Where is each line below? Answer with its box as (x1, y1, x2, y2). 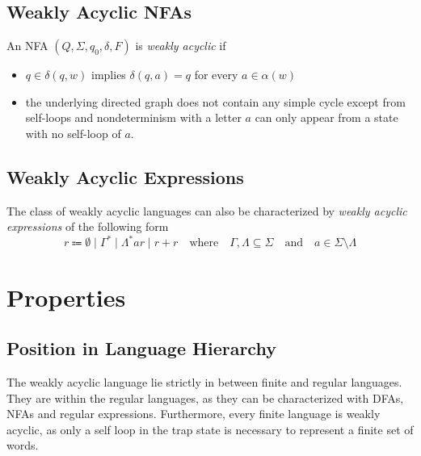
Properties (6, 280, 126, 313)
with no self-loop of (25, 124, 121, 141)
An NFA (6, 37, 48, 54)
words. (6, 437, 39, 454)
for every (194, 66, 238, 83)
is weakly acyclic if (135, 37, 226, 54)
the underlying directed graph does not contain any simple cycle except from (25, 93, 406, 110)
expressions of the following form (6, 218, 169, 235)
